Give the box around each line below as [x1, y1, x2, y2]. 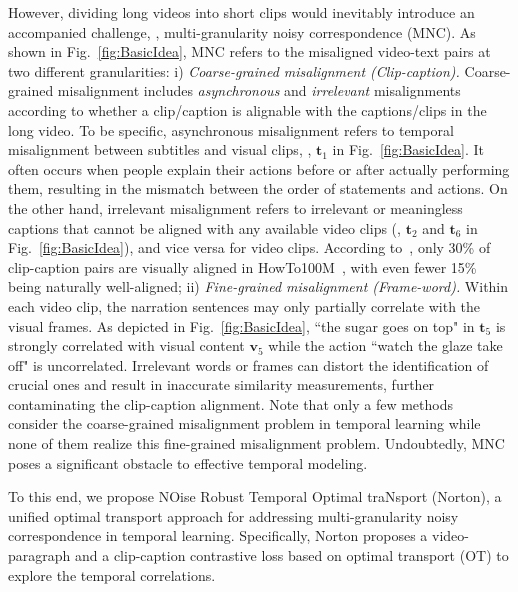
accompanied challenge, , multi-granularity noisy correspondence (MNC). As [8, 21, 476, 42]
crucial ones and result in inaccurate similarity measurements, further [8, 374, 435, 395]
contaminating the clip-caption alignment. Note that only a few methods [8, 393, 453, 414]
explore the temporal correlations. [8, 564, 216, 585]
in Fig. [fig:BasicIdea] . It [332, 139, 485, 160]
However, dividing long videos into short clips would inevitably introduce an [8, 2, 475, 22]
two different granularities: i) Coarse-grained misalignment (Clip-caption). [8, 60, 460, 81]
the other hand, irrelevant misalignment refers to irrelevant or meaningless [8, 197, 463, 218]
